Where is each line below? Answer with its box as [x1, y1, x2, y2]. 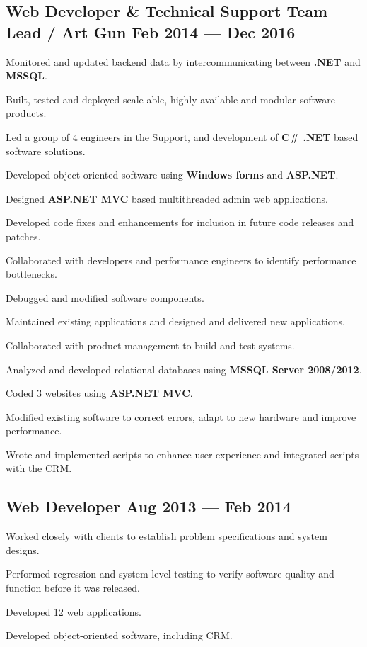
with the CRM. [6, 461, 72, 476]
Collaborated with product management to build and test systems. [6, 337, 295, 352]
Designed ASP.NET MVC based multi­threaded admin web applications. [6, 191, 328, 206]
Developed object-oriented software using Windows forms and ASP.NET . [6, 167, 339, 182]
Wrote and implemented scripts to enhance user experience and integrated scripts [6, 446, 359, 461]
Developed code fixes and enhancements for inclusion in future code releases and [6, 215, 354, 230]
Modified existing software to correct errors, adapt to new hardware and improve [6, 409, 356, 424]
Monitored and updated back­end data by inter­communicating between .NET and [6, 54, 361, 69]
